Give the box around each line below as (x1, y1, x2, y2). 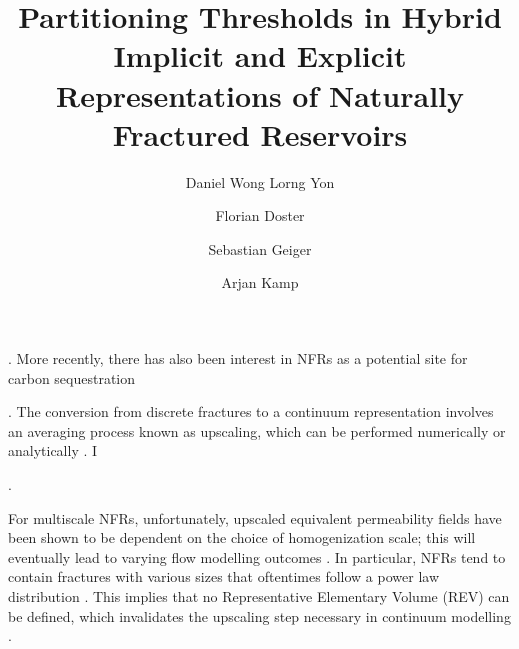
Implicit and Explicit (113, 35, 407, 76)
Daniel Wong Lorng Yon (185, 171, 335, 192)
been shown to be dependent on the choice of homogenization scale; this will (8, 527, 476, 548)
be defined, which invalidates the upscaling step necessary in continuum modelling (8, 605, 511, 626)
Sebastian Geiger (208, 238, 312, 259)
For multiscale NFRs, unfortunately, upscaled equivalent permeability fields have (8, 507, 502, 528)
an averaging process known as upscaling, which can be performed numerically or (8, 420, 506, 441)
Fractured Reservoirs (112, 113, 408, 154)
